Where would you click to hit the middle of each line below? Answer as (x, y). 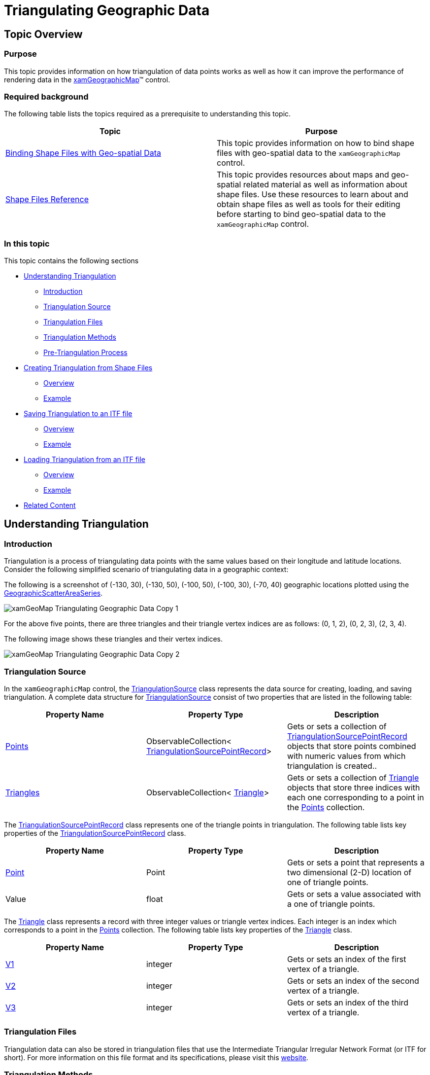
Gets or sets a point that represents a (356, 863)
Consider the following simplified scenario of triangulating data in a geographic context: (146, 570)
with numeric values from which (346, 756)
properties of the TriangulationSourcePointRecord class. (95, 833)
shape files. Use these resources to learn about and (313, 195)
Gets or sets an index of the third (348, 1003)
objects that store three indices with (353, 788)
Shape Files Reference (47, 199)
